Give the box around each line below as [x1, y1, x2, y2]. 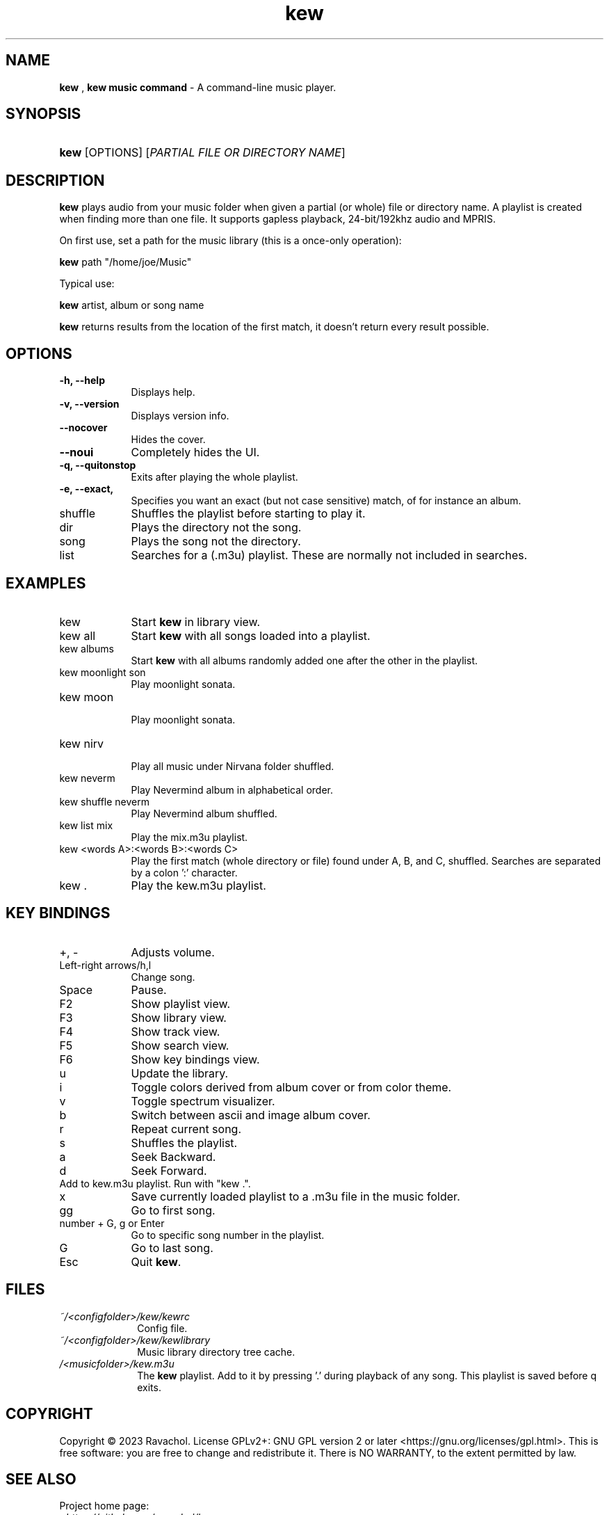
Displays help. [131, 386, 195, 399]
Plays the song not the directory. [131, 534, 301, 549]
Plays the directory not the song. [131, 520, 302, 535]
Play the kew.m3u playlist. [131, 878, 266, 892]
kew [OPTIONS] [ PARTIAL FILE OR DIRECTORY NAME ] [59, 145, 346, 160]
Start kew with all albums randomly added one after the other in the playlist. [131, 654, 478, 666]
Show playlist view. [131, 996, 231, 1011]
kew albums [59, 642, 114, 655]
